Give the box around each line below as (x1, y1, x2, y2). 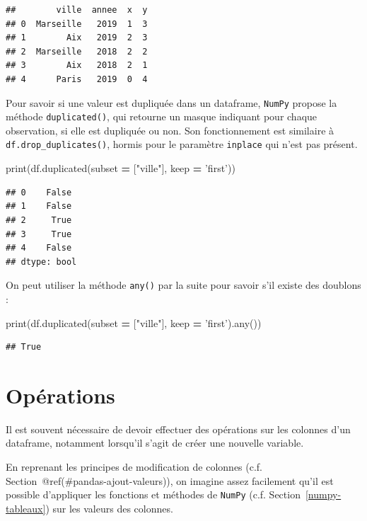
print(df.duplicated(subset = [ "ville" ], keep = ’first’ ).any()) (6, 315, 262, 330)
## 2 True (6, 214, 72, 225)
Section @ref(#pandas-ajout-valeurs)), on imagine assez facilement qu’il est (6, 473, 334, 488)
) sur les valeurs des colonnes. (45, 500, 173, 515)
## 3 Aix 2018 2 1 (6, 60, 148, 71)
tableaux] (6, 500, 46, 515)
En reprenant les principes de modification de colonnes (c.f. (6, 459, 263, 474)
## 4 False (6, 243, 72, 253)
